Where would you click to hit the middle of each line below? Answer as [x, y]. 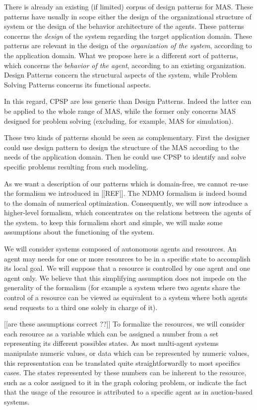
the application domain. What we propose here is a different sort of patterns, [121, 55]
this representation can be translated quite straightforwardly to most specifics [122, 363]
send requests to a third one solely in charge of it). [81, 307]
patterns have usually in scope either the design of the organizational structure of [128, 16]
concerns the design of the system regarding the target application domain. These [128, 36]
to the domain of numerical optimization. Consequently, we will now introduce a [126, 203]
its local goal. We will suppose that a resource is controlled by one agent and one [127, 268]
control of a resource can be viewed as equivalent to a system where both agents [126, 297]
